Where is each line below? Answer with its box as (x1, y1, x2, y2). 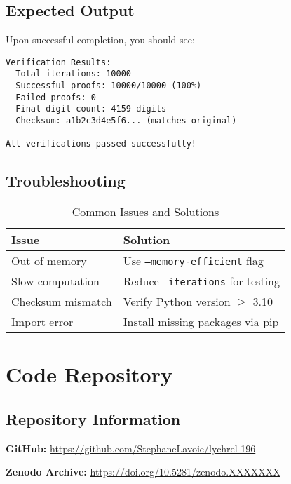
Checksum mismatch (11, 293, 112, 310)
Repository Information (6, 408, 181, 430)
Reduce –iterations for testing (123, 273, 280, 290)
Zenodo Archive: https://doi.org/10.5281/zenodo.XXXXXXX (6, 464, 280, 479)
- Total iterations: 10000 (6, 69, 131, 79)
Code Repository (6, 360, 172, 389)
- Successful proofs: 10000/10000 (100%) (6, 81, 202, 91)
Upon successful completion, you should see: (6, 32, 195, 47)
